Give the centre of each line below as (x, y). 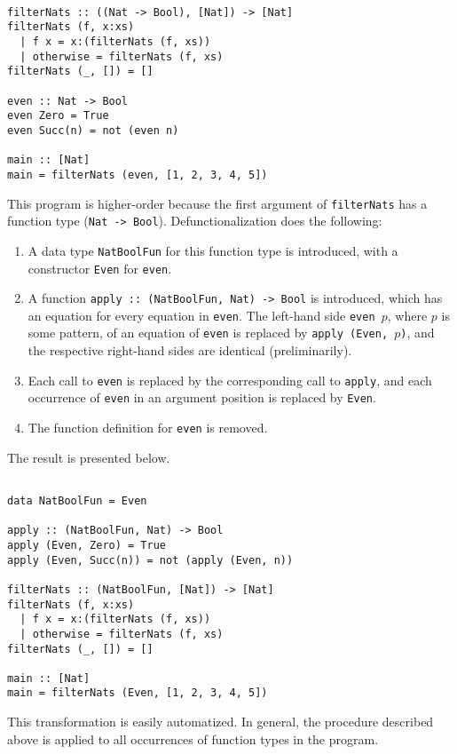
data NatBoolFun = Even (77, 500)
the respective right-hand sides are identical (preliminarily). (190, 350)
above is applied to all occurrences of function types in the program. (193, 738)
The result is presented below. (89, 457)
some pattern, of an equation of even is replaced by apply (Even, (208, 333)
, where (407, 315)
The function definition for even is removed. (148, 428)
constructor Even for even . (100, 268)
